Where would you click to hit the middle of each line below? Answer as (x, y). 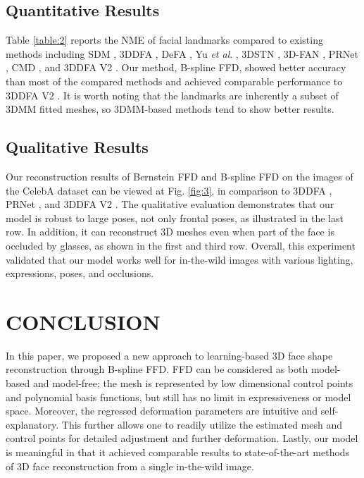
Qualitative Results (77, 147)
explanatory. (32, 424)
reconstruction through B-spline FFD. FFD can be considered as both (157, 369)
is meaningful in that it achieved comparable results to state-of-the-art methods (178, 452)
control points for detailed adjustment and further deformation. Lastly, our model (182, 438)
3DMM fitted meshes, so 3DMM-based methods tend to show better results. (170, 109)
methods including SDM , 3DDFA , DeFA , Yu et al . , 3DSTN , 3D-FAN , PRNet (182, 53)
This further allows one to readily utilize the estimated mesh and (202, 424)
